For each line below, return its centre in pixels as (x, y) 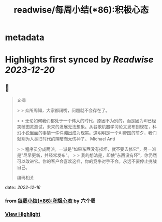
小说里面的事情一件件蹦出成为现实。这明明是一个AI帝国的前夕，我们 (89, 133)
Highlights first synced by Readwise (79, 60)
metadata (25, 38)
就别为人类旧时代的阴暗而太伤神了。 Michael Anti (66, 139)
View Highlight (23, 214)
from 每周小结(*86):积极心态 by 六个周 (50, 201)
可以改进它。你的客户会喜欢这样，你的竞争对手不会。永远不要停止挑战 (87, 161)
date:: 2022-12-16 (23, 188)
